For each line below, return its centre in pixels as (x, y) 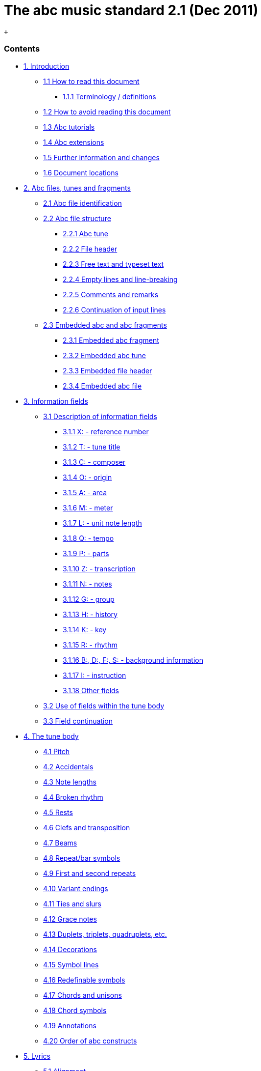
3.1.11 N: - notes (87, 584)
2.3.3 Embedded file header (107, 370)
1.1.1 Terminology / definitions (109, 96)
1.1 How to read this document (91, 81)
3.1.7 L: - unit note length (102, 523)
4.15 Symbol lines (71, 964)
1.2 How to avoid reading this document (107, 112)
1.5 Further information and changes (101, 157)
